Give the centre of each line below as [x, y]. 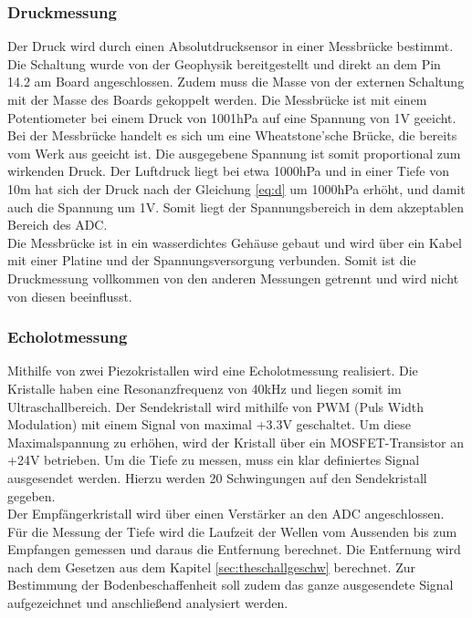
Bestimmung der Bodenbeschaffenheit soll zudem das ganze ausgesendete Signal [231, 585]
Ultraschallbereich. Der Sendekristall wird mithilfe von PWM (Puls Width [216, 406]
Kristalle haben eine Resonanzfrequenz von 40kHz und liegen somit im [205, 388]
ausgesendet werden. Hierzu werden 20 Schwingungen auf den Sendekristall [217, 477]
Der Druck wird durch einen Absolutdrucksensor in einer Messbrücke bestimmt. [231, 46]
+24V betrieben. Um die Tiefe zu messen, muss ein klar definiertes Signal [214, 460]
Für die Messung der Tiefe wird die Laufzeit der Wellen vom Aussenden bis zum [232, 531]
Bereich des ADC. [58, 225]
